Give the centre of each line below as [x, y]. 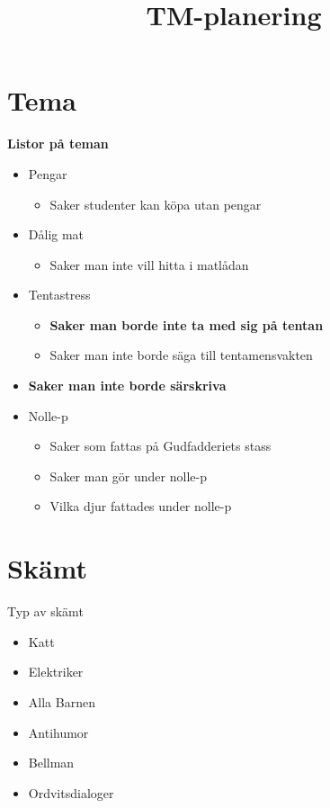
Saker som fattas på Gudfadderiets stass [161, 446]
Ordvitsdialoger [71, 792]
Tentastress [59, 295]
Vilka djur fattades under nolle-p [141, 506]
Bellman [51, 763]
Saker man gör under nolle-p [128, 476]
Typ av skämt [45, 611]
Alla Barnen [62, 701]
